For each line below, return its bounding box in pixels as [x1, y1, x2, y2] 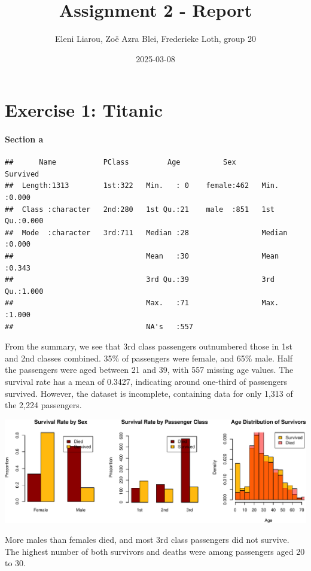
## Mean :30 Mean [5, 252, 279, 261]
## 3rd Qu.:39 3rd [5, 275, 275, 284]
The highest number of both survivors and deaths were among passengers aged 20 [5, 545, 305, 557]
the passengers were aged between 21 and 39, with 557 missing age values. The [5, 363, 294, 376]
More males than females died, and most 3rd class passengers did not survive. [5, 533, 289, 546]
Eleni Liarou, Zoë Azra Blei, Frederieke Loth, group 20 [54, 32, 256, 45]
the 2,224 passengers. [5, 399, 82, 411]
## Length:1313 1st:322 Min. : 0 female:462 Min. [5, 181, 279, 190]
